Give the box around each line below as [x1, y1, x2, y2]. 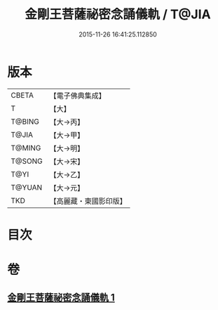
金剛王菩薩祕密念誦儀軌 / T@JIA [24, 6, 212, 22]
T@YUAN [11, 182, 43, 192]
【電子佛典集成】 [49, 91, 107, 101]
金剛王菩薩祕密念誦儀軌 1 [7, 292, 116, 304]
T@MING [11, 143, 41, 153]
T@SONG [11, 156, 43, 166]
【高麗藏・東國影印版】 [49, 196, 128, 206]
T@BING [11, 117, 40, 127]
